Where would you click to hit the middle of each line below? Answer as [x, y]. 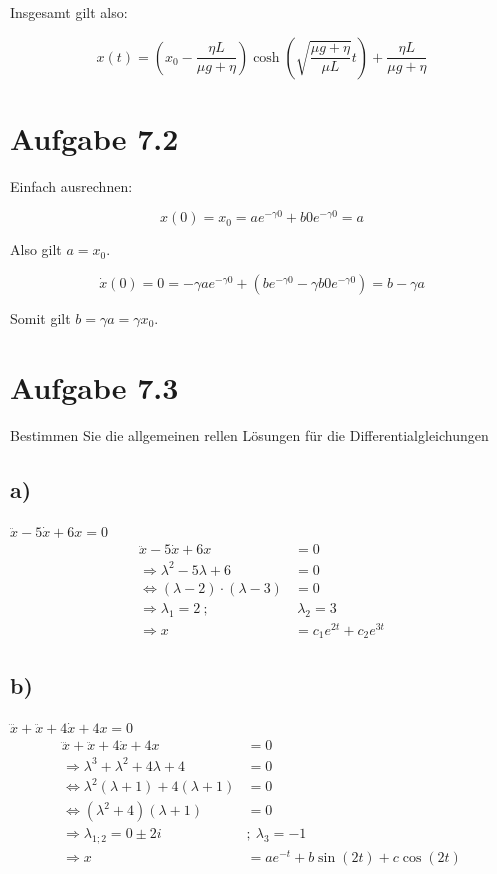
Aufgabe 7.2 [94, 137]
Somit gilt [40, 317]
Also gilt [36, 249]
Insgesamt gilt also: [69, 12]
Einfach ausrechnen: [71, 185]
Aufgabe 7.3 [94, 386]
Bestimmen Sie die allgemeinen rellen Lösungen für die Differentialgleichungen [249, 434]
